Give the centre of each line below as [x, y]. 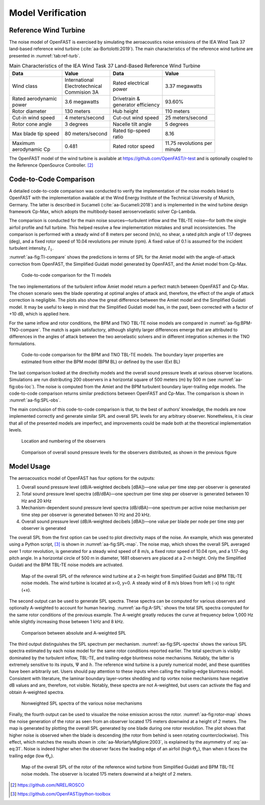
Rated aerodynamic [35, 98]
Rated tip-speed [131, 130]
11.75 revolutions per [189, 143]
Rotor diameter [29, 111]
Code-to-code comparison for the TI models [66, 275]
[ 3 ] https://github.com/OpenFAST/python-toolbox [61, 794]
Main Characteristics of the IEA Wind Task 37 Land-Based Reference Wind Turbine [105, 66]
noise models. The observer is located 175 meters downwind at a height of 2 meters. [107, 774]
